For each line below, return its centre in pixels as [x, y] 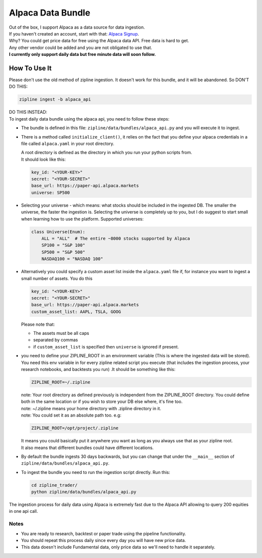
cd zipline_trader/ [54, 485]
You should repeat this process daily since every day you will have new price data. [104, 540]
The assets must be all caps [61, 333]
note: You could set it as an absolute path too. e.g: [71, 415]
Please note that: [38, 324]
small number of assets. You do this [57, 278]
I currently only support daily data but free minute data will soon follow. [82, 54]
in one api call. [24, 511]
